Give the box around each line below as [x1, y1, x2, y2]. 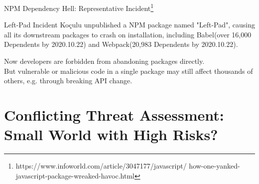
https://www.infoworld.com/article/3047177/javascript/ [15, 161, 187, 171]
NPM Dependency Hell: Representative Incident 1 [4, 1, 154, 13]
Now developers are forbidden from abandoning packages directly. [4, 56, 205, 66]
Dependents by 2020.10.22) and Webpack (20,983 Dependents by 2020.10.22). [4, 39, 238, 49]
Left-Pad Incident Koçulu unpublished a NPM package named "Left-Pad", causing [4, 19, 256, 30]
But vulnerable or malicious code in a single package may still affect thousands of [4, 65, 253, 76]
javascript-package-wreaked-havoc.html [15, 170, 134, 181]
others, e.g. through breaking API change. [4, 75, 132, 86]
